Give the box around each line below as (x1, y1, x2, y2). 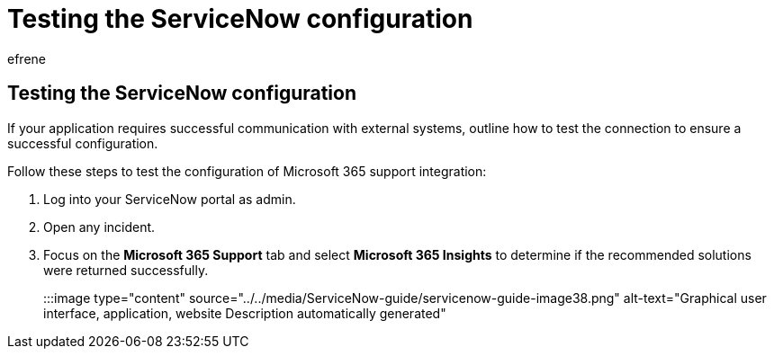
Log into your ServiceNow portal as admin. (43, 191, 296, 207)
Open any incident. (43, 218, 156, 235)
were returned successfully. (43, 262, 209, 278)
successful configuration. (7, 135, 158, 151)
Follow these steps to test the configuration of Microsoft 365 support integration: (7, 163, 487, 179)
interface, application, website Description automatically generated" (43, 305, 446, 321)
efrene (7, 50, 46, 67)
